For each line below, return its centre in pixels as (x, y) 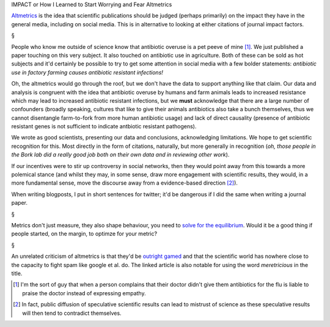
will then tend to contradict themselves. (72, 313)
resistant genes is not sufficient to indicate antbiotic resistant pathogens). (104, 127)
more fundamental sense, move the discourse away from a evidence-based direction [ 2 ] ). (125, 183)
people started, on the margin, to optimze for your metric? (84, 234)
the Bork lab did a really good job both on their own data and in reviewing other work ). (120, 155)
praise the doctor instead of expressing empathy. (84, 293)
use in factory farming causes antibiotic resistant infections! (87, 72)
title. (17, 273)
